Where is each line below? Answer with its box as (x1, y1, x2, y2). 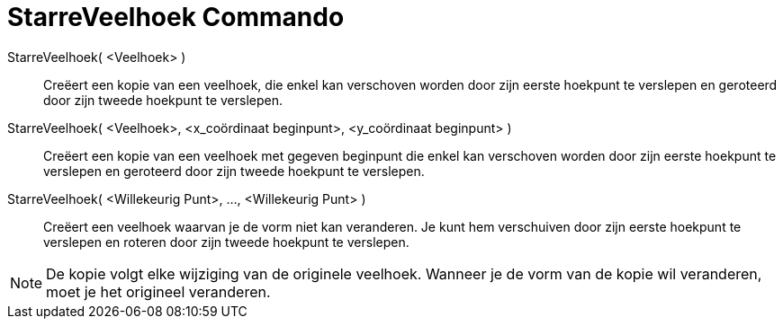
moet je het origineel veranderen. (46, 282, 271, 301)
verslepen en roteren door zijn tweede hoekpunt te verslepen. (43, 233, 409, 250)
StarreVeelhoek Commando (7, 2, 345, 32)
